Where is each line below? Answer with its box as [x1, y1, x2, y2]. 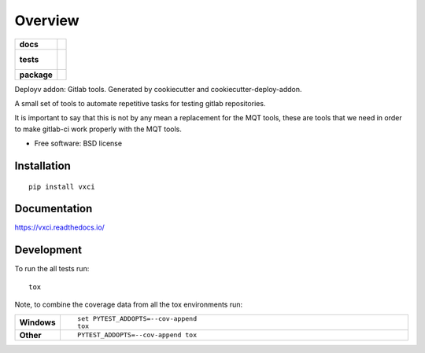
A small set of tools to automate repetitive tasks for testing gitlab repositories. [14, 98, 266, 108]
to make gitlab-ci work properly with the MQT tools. [14, 124, 183, 134]
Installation [14, 159, 71, 172]
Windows [19, 317, 56, 328]
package [19, 69, 53, 80]
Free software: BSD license [34, 138, 122, 149]
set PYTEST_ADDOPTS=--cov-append [77, 314, 197, 322]
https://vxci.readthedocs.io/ [14, 222, 105, 232]
